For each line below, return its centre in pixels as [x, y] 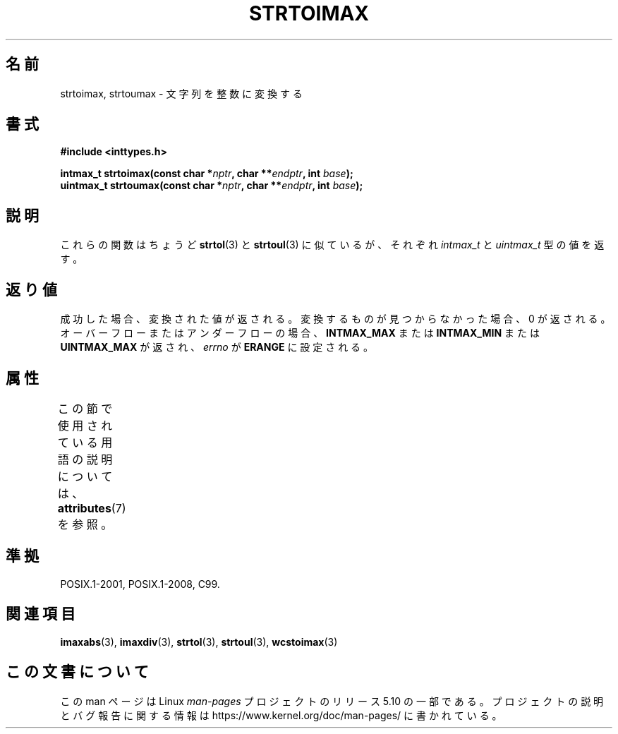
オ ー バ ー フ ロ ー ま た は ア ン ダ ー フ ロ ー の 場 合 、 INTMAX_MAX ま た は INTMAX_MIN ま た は [300, 333]
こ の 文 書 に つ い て [77, 672]
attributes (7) [92, 508]
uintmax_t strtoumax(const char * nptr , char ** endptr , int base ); [212, 186]
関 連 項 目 [41, 614]
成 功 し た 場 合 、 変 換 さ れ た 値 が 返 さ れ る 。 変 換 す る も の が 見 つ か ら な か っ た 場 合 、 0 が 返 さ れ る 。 [335, 319]
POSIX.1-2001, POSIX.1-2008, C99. [140, 584]
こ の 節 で [85, 408]
